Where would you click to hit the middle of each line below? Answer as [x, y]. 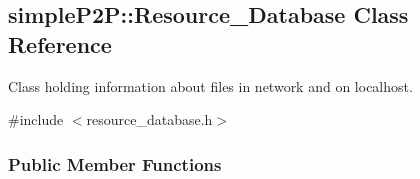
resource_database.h [149, 119]
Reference [60, 43]
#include [36, 119]
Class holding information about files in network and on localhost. [210, 85]
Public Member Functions [115, 163]
